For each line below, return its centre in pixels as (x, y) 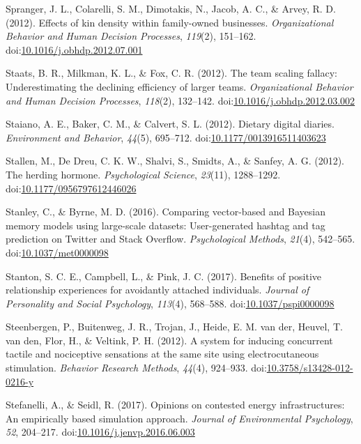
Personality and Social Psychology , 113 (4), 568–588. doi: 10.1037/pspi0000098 (170, 303)
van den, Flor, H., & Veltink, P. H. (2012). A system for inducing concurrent (169, 340)
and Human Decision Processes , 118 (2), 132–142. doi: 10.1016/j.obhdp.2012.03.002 (180, 100)
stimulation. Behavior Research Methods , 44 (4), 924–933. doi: (136, 368)
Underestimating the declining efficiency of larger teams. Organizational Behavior (179, 86)
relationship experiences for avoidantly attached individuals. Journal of (158, 290)
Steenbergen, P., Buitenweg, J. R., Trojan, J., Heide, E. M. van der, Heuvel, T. (174, 327)
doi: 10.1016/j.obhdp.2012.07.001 (74, 49)
